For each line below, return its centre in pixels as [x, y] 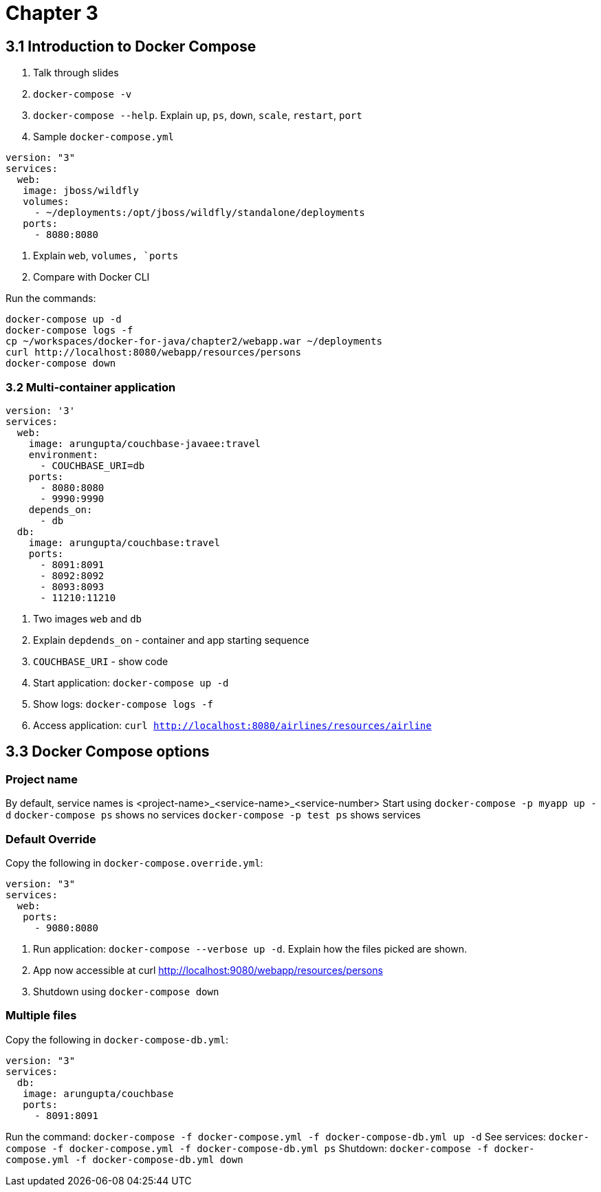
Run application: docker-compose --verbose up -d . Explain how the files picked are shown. [250, 949]
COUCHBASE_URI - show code [101, 661]
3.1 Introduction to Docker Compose [131, 46]
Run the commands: [51, 299]
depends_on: [61, 509]
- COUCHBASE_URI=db [92, 465]
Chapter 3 [52, 13]
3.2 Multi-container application [91, 387]
